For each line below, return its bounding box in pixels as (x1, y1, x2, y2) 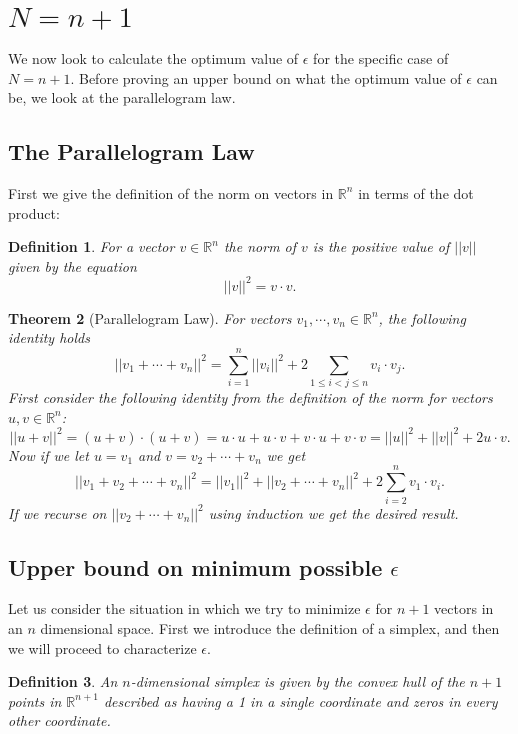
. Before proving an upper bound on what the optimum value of (70, 67, 462, 88)
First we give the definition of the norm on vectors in (8, 182, 334, 203)
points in (8, 690, 62, 711)
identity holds (8, 327, 90, 348)
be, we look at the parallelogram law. (8, 87, 236, 108)
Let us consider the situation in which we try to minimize (8, 598, 361, 619)
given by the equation (8, 255, 137, 276)
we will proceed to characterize (8, 637, 197, 658)
